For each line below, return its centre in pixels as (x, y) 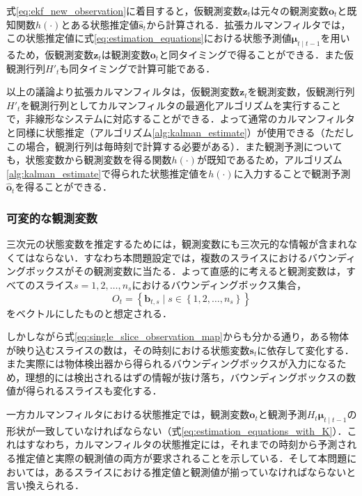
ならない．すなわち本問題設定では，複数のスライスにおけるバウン (186, 257)
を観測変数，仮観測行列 (301, 91)
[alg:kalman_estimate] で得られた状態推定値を (108, 173)
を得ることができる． (64, 187)
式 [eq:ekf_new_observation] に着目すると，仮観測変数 (125, 10)
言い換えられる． (45, 485)
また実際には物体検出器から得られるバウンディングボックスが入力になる (172, 363)
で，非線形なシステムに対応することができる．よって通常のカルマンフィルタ (181, 119)
